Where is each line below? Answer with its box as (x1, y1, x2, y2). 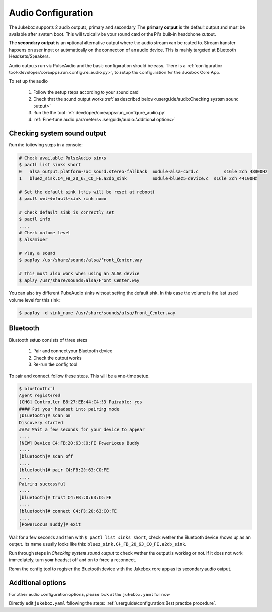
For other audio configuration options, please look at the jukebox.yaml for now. (9, 591, 171, 597)
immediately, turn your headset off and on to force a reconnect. (9, 557, 136, 563)
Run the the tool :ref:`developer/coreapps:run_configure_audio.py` (33, 109, 166, 115)
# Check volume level (19, 230, 71, 235)
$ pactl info (19, 216, 51, 222)
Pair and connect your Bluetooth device (33, 348, 113, 354)
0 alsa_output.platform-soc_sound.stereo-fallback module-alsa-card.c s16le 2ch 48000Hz (19, 168, 268, 174)
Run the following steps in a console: (9, 142, 83, 148)
